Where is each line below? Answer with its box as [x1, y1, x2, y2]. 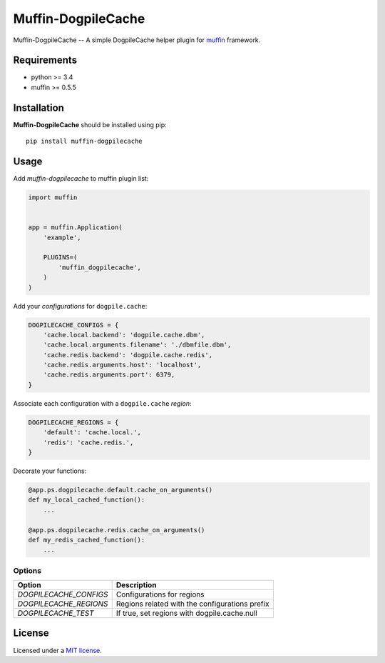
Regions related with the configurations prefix [115, 599, 269, 609]
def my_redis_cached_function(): [28, 536, 145, 544]
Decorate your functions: [13, 467, 87, 475]
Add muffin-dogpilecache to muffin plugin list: [13, 174, 149, 183]
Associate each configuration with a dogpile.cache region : [13, 399, 192, 407]
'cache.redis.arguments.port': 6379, [43, 371, 175, 379]
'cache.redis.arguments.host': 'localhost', [43, 361, 202, 369]
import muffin [28, 194, 78, 201]
